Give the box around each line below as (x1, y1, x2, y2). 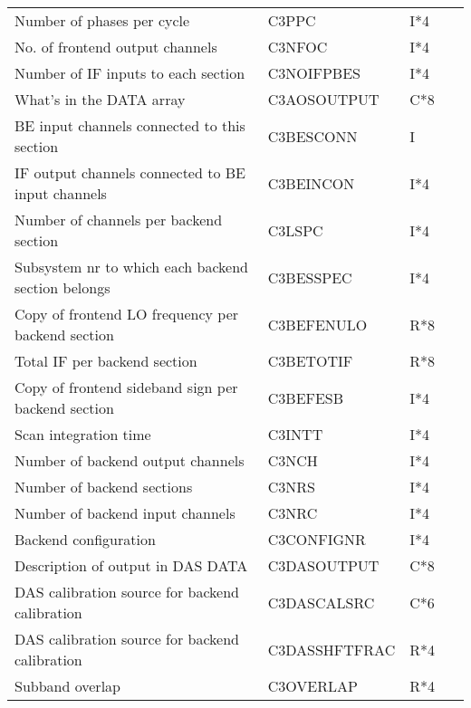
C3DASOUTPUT (267, 555, 380, 576)
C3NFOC (267, 36, 328, 57)
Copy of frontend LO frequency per (14, 303, 239, 324)
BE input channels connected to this (14, 115, 245, 136)
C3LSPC (267, 219, 323, 241)
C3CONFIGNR (267, 529, 366, 550)
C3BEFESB (267, 387, 344, 408)
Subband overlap (14, 675, 120, 696)
